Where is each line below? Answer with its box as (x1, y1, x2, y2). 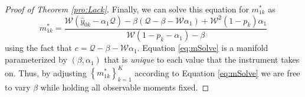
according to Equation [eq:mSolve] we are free (135, 66, 300, 79)
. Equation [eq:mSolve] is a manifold (137, 41, 268, 54)
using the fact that (5, 41, 73, 54)
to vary (5, 80, 31, 93)
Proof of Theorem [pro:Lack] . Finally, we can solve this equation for (5, 3, 249, 15)
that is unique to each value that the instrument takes (104, 53, 300, 66)
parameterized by (5, 53, 67, 66)
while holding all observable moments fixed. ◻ (40, 80, 209, 93)
